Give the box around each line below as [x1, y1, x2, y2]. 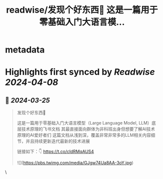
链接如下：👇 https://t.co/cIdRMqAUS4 [17, 149, 94, 155]
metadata [5, 44, 45, 55]
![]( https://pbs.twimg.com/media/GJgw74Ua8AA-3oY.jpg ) [17, 160, 134, 166]
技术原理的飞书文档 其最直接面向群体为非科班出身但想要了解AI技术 [21, 126, 155, 132]
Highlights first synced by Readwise [5, 67, 155, 78]
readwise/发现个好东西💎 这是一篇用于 [6, 4, 158, 16]
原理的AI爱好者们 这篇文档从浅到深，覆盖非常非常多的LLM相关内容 [17, 132, 151, 138]
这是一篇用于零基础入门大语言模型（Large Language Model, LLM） [17, 120, 152, 126]
